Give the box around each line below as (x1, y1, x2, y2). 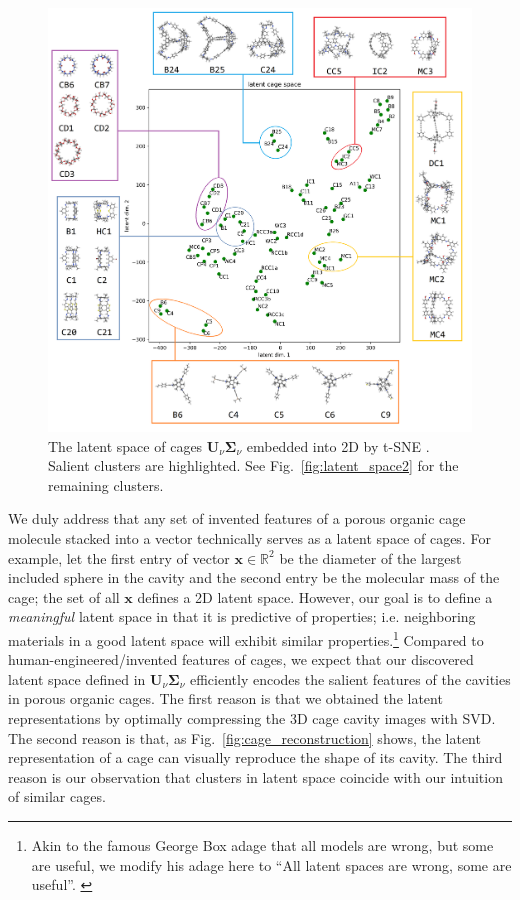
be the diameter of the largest (279, 547, 462, 568)
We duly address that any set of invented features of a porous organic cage (8, 508, 466, 529)
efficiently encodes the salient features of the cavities (189, 668, 511, 689)
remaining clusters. (48, 474, 164, 495)
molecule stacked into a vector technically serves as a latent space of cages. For (8, 527, 491, 548)
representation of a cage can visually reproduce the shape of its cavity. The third (8, 747, 503, 768)
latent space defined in (8, 668, 146, 689)
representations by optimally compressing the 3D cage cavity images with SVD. (8, 707, 496, 728)
